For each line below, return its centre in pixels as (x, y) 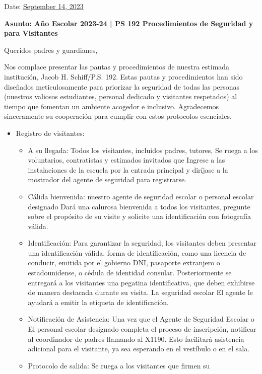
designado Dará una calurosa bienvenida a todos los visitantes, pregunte (139, 206)
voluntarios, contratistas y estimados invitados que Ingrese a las (126, 160)
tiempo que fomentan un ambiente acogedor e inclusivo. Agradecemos (112, 106)
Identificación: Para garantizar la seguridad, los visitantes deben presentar (142, 243)
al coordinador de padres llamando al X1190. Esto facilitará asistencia (136, 339)
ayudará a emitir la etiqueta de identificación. (98, 302)
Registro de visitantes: (50, 133)
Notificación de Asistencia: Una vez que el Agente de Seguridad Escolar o (141, 319)
